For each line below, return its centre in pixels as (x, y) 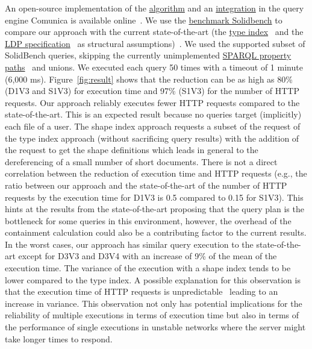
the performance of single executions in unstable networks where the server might (155, 327)
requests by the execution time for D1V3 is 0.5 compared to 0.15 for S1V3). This (154, 197)
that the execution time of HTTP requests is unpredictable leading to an (142, 291)
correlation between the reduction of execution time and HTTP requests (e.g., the (156, 173)
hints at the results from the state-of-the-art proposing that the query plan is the (154, 209)
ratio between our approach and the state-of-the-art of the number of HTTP (146, 185)
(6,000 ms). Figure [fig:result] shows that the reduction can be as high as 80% (149, 79)
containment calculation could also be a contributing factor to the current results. (156, 232)
